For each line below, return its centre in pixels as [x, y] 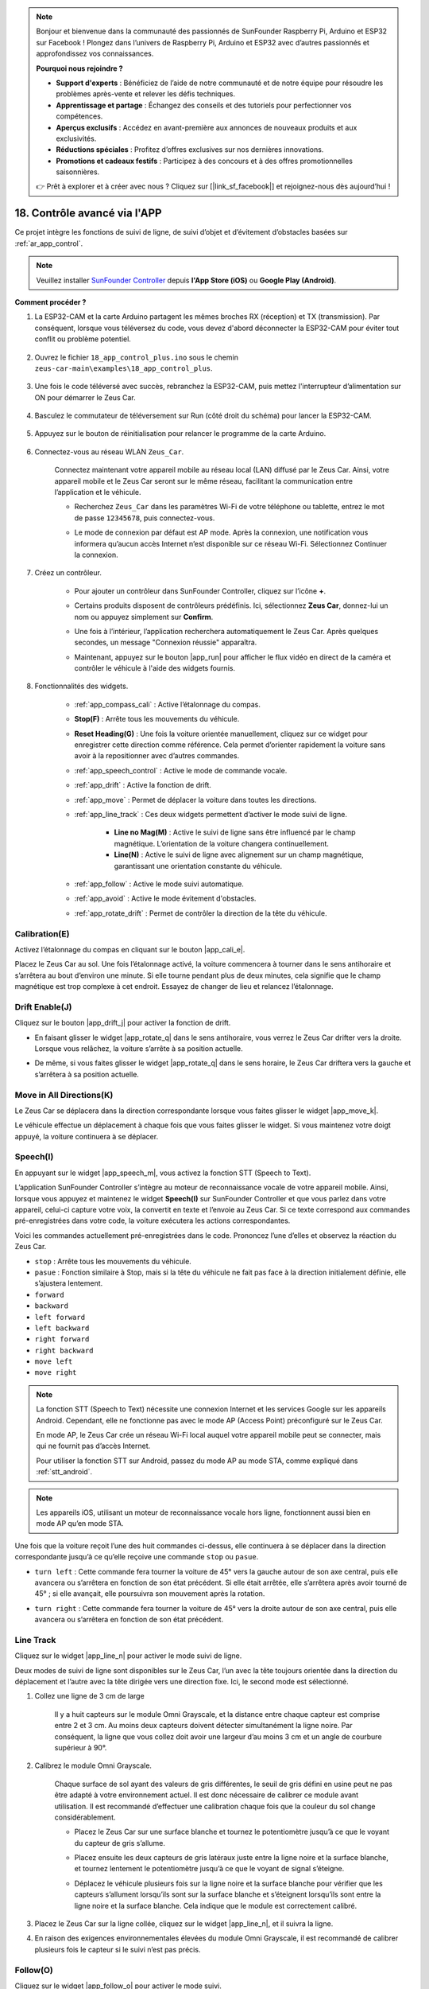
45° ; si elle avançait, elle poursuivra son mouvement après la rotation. [150, 1594]
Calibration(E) [42, 933]
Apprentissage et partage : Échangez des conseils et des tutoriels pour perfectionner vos [204, 105]
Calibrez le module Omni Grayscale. [93, 1765]
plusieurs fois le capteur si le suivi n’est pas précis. [118, 1949]
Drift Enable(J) [43, 1006]
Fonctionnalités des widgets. [81, 686]
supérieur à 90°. [81, 1747]
